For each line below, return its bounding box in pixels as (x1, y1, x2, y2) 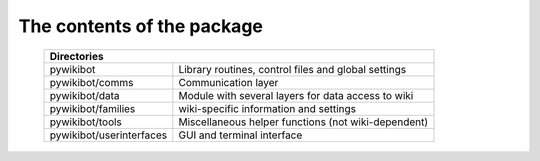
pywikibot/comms (49, 75, 134, 89)
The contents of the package (18, 15, 264, 37)
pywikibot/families (49, 101, 136, 115)
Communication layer (178, 75, 279, 89)
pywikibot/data (49, 88, 120, 102)
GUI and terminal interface (178, 128, 303, 142)
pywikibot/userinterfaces (49, 128, 168, 142)
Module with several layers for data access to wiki (178, 88, 414, 102)
